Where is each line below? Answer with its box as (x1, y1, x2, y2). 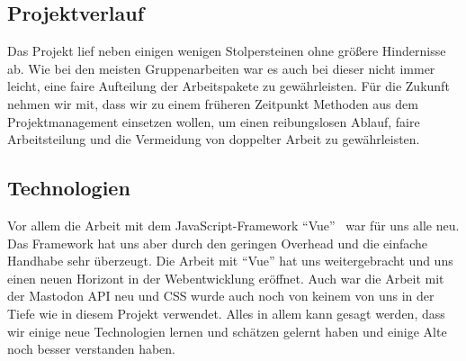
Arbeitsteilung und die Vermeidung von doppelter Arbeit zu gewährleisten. (7, 130, 420, 149)
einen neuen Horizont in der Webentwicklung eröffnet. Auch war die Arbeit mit (7, 268, 444, 287)
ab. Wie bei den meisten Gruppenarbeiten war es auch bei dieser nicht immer (7, 59, 435, 77)
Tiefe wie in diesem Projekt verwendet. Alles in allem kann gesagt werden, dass (7, 303, 445, 322)
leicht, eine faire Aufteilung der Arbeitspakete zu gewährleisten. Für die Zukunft (7, 77, 450, 95)
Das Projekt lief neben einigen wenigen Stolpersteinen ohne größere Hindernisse (7, 41, 446, 60)
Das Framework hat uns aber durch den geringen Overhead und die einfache (7, 233, 428, 252)
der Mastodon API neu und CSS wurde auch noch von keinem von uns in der (7, 286, 435, 305)
